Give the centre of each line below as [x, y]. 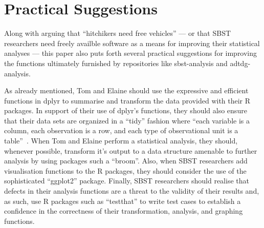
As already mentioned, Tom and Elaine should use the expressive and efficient [126, 90]
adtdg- [240, 63]
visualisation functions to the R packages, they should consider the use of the [125, 170]
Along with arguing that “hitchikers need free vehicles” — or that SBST [118, 33]
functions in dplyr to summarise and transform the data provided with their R [127, 100]
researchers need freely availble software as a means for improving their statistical [132, 43]
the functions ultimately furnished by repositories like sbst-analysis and [116, 63]
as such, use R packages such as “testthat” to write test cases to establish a [123, 201]
